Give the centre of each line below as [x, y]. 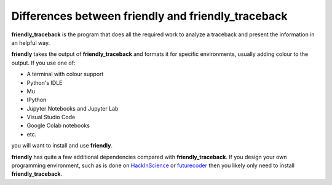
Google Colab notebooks [58, 125]
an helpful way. [31, 42]
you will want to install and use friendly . [62, 146]
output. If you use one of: [43, 63]
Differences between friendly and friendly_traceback [150, 16]
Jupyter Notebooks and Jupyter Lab [73, 108]
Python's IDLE [45, 82]
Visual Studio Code [51, 117]
